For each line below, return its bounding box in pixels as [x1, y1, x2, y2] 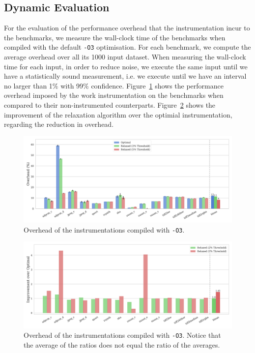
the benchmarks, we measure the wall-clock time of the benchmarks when [4, 32, 226, 42]
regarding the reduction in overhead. [4, 119, 114, 129]
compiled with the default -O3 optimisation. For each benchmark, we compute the [4, 42, 251, 52]
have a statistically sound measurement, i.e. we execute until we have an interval [4, 71, 247, 81]
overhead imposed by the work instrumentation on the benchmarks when [4, 90, 224, 100]
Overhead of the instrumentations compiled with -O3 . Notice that [24, 330, 221, 340]
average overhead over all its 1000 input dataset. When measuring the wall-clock [4, 52, 246, 62]
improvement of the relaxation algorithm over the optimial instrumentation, [4, 109, 232, 119]
